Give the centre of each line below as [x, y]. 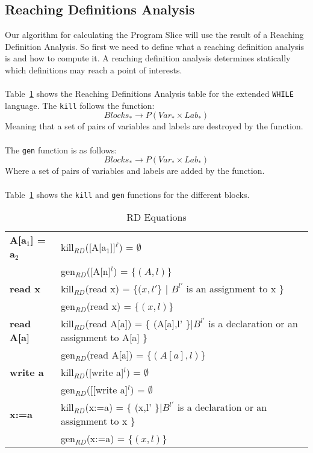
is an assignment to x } [235, 289]
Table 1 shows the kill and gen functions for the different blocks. [127, 194]
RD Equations [156, 217]
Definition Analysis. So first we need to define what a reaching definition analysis [154, 46]
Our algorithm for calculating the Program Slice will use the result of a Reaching [154, 35]
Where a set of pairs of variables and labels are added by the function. [135, 171]
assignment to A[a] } [104, 337]
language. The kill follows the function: [80, 105]
